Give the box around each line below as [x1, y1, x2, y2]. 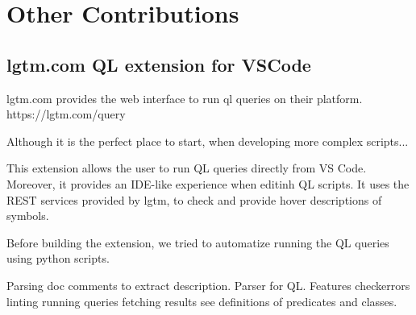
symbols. [6, 207, 49, 224]
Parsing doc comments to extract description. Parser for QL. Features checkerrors [6, 276, 410, 293]
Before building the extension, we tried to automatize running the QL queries [6, 234, 389, 251]
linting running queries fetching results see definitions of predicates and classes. [6, 292, 397, 309]
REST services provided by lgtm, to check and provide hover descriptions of [6, 191, 382, 208]
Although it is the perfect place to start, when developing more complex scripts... [6, 132, 409, 149]
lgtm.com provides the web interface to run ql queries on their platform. [6, 89, 363, 106]
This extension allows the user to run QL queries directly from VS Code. [6, 160, 367, 176]
